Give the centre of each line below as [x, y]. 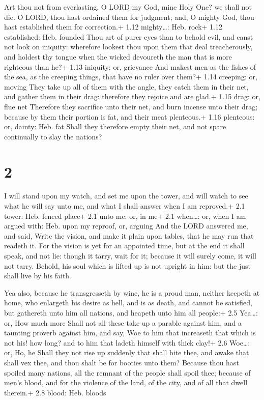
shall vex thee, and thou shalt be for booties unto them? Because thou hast [122, 362]
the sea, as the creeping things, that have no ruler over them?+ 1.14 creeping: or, [131, 77]
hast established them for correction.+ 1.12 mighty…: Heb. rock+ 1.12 [113, 27]
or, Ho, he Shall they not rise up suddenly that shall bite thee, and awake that [127, 352]
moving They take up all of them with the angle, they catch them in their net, [126, 86]
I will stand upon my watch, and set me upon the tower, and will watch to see [126, 196]
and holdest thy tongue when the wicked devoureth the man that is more [118, 56]
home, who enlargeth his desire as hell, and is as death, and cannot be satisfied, [128, 303]
